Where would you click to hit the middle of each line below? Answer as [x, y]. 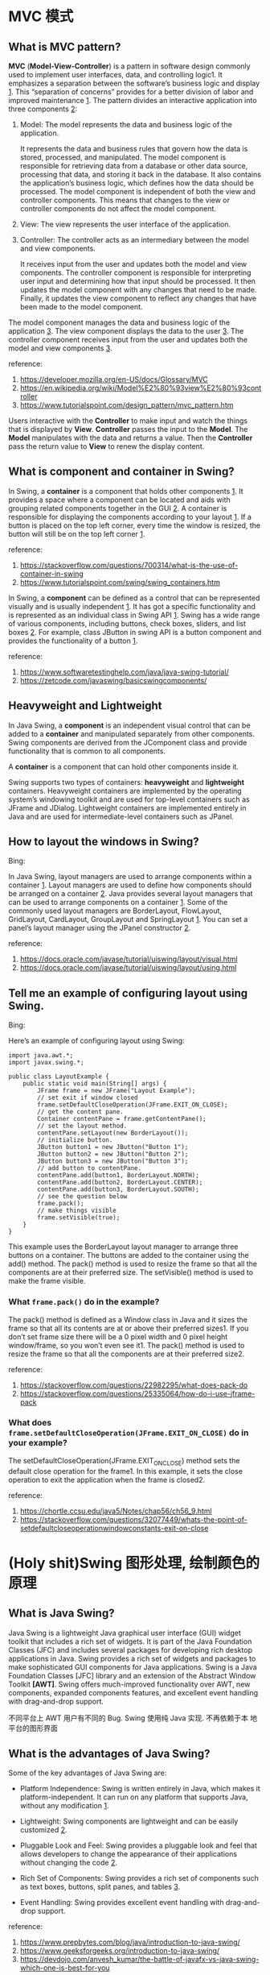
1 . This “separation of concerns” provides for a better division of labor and [131, 92]
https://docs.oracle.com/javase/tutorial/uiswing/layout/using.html [128, 968]
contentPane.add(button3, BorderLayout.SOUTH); [118, 1189]
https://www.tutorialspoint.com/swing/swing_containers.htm [120, 582]
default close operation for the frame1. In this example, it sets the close [126, 1471]
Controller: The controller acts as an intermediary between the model [134, 240]
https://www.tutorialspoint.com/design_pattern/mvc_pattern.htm [127, 405]
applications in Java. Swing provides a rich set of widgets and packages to [132, 1658]
